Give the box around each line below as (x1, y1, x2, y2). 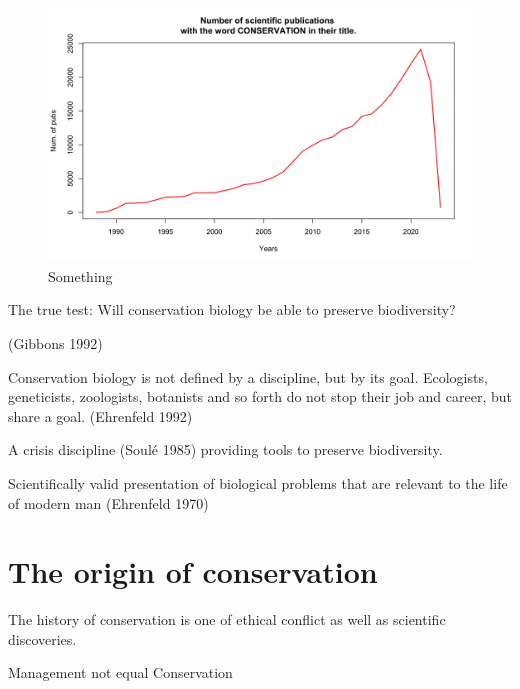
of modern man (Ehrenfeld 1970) (8, 492, 209, 513)
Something (48, 265, 113, 286)
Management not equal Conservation (8, 662, 233, 683)
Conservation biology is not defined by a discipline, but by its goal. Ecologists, (8, 366, 488, 387)
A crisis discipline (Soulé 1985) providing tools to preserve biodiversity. (8, 439, 443, 460)
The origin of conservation (8, 551, 378, 592)
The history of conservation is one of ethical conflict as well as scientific (8, 609, 446, 630)
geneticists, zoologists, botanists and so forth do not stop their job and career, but (8, 386, 513, 407)
